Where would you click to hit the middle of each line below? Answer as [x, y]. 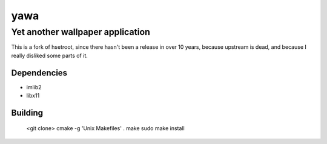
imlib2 [34, 87]
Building [27, 112]
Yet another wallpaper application [81, 32]
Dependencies [39, 73]
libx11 [33, 96]
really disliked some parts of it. [49, 55]
